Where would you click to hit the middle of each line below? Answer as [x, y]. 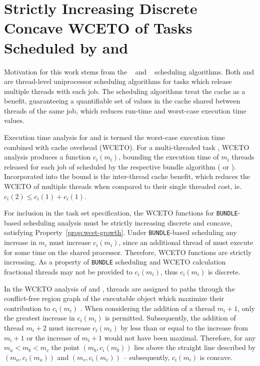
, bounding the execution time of [169, 157]
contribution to [27, 308]
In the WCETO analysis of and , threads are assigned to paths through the [119, 288]
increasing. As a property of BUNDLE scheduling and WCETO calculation [115, 262]
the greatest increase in [39, 318]
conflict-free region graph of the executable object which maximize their [114, 298]
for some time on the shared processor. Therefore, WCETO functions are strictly [128, 252]
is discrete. [224, 271]
